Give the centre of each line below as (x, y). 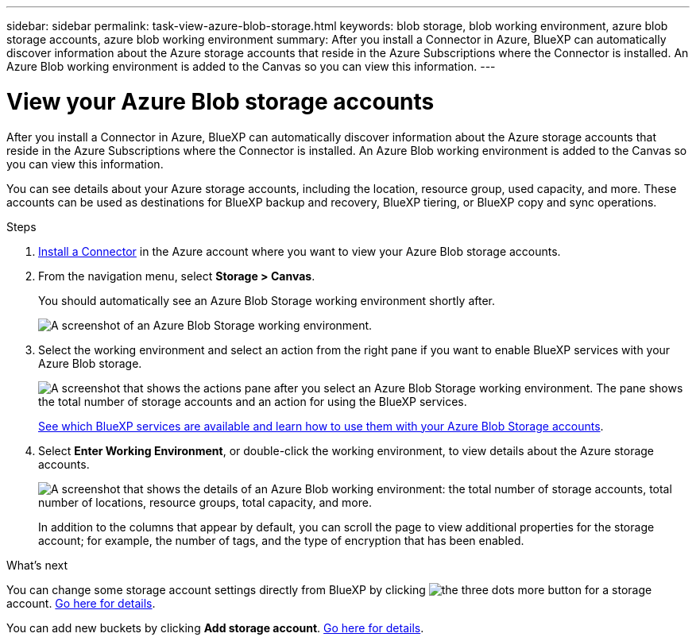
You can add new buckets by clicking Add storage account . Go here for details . (215, 627)
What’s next (37, 565)
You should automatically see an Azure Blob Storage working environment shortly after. (267, 300)
